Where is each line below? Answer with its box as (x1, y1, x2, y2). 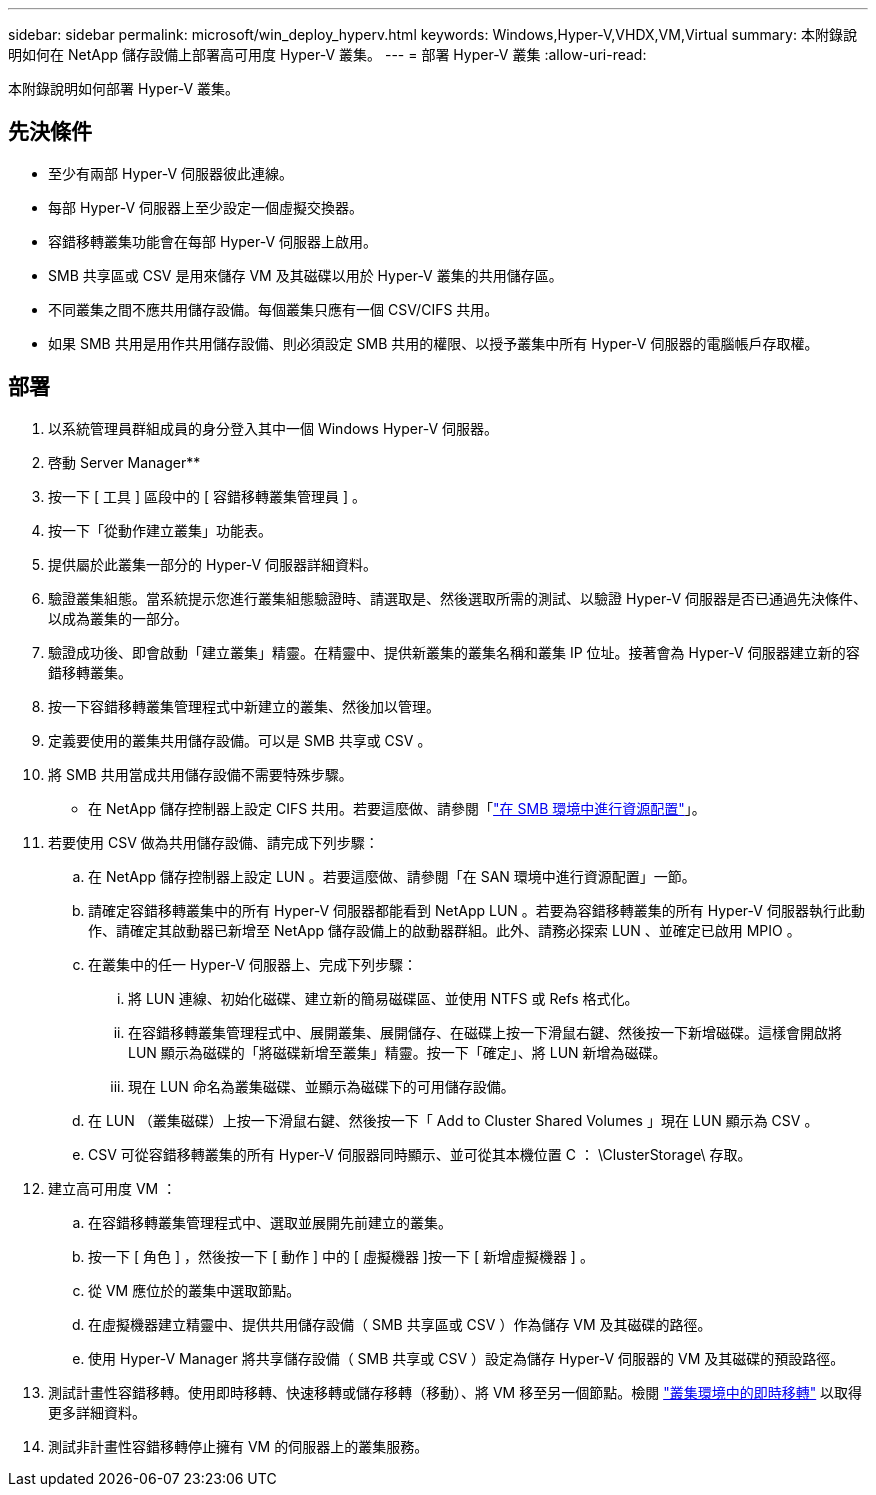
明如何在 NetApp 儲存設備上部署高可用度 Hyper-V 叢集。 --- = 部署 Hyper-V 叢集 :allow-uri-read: (8, 46, 647, 63)
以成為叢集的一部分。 (48, 609, 188, 627)
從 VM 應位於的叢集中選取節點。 (88, 1281, 301, 1299)
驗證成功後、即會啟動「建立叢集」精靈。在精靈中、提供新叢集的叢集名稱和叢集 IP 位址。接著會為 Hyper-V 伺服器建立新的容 (48, 643, 860, 661)
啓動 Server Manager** (48, 453, 201, 471)
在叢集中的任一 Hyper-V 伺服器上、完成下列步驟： (88, 955, 418, 973)
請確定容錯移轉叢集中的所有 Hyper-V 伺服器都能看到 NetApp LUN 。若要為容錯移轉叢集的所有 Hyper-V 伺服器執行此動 (88, 901, 865, 919)
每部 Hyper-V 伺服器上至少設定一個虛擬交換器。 (48, 198, 364, 216)
